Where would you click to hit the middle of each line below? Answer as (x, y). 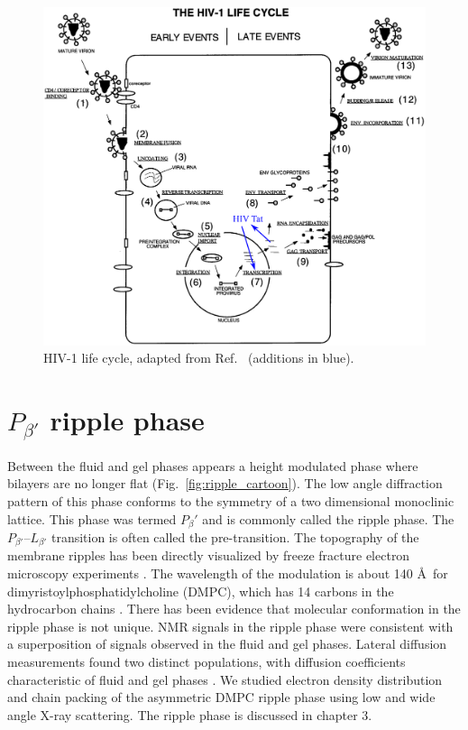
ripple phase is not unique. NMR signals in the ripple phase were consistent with (230, 626)
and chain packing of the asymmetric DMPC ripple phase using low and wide (221, 697)
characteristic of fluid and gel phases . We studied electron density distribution (225, 679)
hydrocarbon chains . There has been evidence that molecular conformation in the (234, 609)
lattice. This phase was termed (92, 518)
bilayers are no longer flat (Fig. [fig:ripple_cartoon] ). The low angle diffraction (225, 483)
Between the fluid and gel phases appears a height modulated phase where (213, 465)
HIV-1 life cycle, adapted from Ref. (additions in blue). (199, 358)
